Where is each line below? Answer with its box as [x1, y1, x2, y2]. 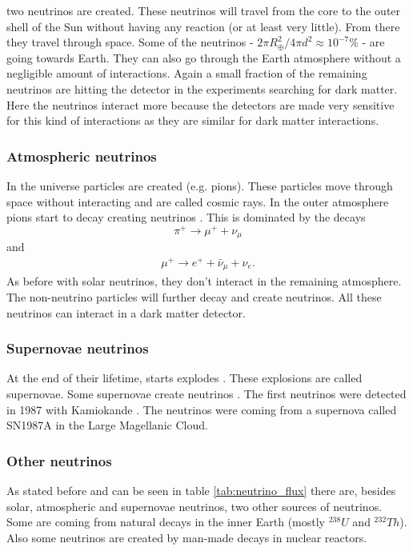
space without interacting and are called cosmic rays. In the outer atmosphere [6, 193, 389, 210]
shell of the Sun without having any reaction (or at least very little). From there [6, 18, 400, 34]
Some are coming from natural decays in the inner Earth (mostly [6, 513, 325, 530]
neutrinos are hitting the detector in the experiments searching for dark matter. [6, 80, 398, 97]
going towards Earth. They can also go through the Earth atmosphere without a [6, 49, 401, 66]
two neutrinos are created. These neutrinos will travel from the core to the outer [6, 2, 401, 18]
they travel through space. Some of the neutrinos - [6, 34, 254, 50]
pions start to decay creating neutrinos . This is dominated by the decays [6, 209, 366, 226]
